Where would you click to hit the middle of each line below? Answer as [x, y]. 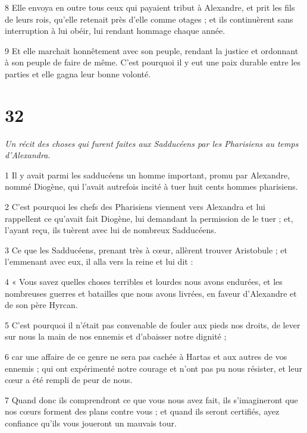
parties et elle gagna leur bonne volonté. [78, 73]
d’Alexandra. [28, 155]
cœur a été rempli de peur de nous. [69, 380]
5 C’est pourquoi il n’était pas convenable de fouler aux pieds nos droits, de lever [153, 324]
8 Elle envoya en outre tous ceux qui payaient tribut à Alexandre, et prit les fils [150, 7]
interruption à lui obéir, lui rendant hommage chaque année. [115, 31]
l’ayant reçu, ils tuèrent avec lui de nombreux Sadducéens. [111, 230]
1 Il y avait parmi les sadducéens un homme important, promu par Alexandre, [148, 175]
